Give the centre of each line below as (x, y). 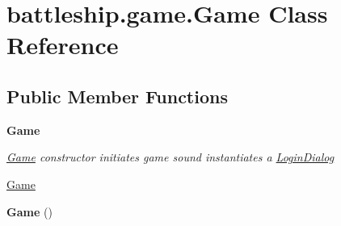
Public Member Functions (117, 96)
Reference (63, 45)
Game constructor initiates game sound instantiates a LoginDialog (170, 157)
